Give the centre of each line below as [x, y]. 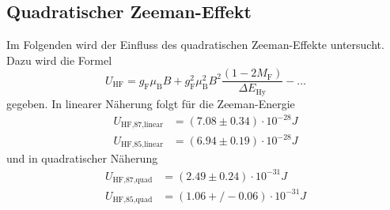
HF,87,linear [142, 125]
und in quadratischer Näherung [82, 158]
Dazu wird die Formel [59, 60]
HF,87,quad [133, 180]
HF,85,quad [133, 200]
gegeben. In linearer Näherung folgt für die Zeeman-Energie [151, 103]
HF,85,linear [142, 145]
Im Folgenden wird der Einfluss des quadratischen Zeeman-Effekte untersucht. [195, 45]
